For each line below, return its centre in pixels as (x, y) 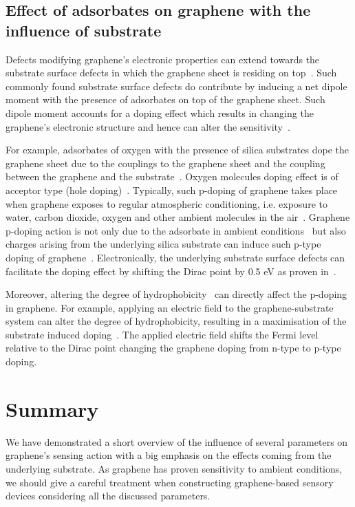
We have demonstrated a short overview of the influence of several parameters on (177, 441)
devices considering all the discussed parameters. (108, 496)
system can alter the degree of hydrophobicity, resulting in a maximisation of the (176, 321)
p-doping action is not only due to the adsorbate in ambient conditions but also (176, 230)
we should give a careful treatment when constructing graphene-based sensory (170, 482)
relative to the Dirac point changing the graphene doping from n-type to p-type (173, 348)
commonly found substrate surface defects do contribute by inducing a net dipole (176, 86)
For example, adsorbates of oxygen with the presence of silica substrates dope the (177, 150)
